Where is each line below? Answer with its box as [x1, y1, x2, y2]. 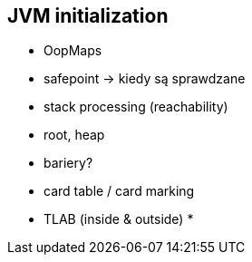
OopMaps [44, 43, 102, 59]
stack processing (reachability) [44, 99, 228, 115]
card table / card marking [44, 183, 195, 199]
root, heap [44, 127, 105, 143]
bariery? [44, 155, 93, 171]
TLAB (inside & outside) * [44, 211, 194, 228]
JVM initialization [7, 5, 169, 27]
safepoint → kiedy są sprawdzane [44, 71, 246, 87]
